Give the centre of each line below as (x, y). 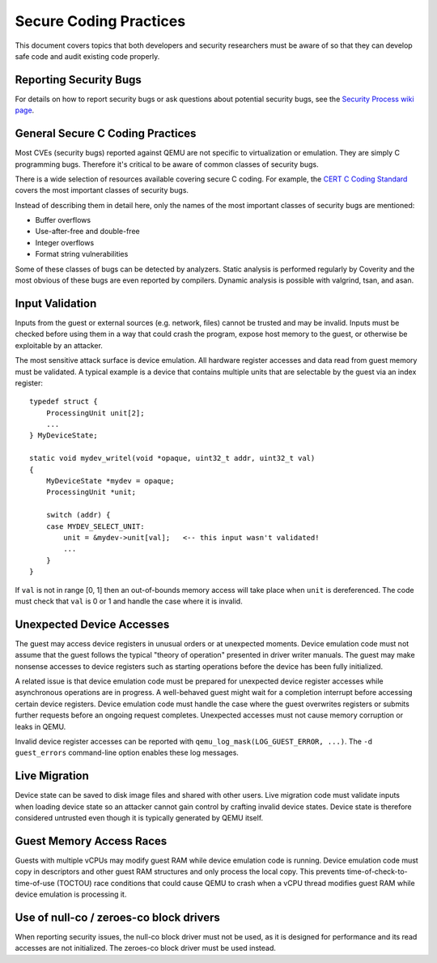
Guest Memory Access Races (91, 841)
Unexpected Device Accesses (92, 624)
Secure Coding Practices (100, 21)
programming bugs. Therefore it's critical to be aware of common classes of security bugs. (167, 164)
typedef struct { (64, 402)
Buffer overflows (63, 220)
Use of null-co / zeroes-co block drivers (117, 917)
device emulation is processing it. (71, 894)
